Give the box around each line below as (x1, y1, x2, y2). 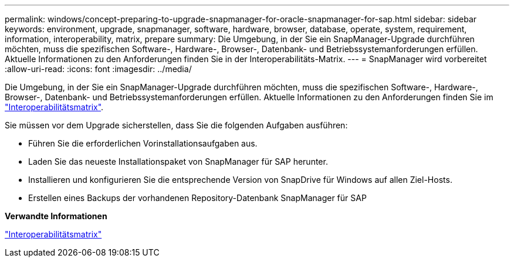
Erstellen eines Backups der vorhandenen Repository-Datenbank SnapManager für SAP (28, 193, 367, 203)
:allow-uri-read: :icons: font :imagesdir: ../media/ (5, 64, 192, 74)
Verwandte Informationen (5, 211, 107, 221)
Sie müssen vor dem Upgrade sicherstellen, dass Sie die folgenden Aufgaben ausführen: (5, 120, 348, 130)
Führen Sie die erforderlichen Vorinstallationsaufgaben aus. (28, 138, 258, 148)
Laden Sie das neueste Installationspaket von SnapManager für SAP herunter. (28, 156, 328, 166)
